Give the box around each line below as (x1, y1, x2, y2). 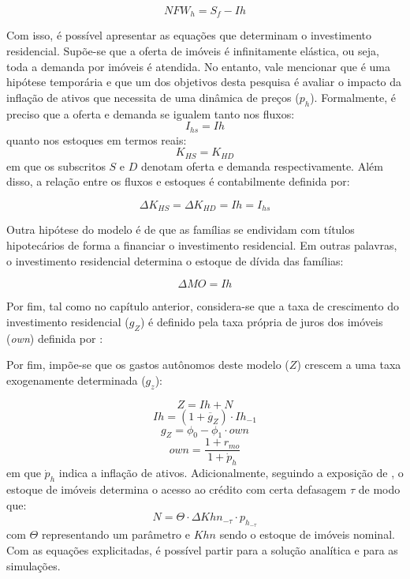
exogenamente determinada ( (6, 371, 146, 388)
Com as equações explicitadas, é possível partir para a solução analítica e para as (6, 541, 398, 558)
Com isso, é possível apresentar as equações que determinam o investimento (6, 27, 372, 43)
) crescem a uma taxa (296, 356, 401, 373)
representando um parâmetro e (41, 526, 190, 543)
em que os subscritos (6, 157, 106, 174)
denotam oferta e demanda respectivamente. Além (140, 157, 383, 174)
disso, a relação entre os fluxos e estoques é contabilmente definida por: (6, 173, 350, 190)
